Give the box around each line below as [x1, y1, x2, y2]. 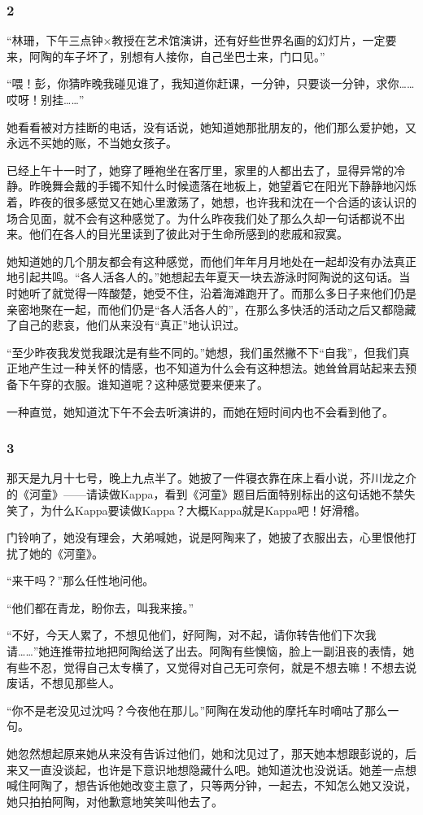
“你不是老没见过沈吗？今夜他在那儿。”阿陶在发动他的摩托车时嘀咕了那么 [7, 701, 388, 718]
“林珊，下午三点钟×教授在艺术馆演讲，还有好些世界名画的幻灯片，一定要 [7, 32, 397, 49]
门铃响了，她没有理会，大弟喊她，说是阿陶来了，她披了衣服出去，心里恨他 [7, 529, 405, 546]
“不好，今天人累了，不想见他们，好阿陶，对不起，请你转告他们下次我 [7, 626, 377, 643]
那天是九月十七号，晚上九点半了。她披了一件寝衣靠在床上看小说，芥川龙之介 [7, 469, 416, 486]
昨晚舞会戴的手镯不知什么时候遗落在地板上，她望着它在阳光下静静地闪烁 [28, 177, 416, 194]
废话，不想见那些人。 [7, 674, 120, 691]
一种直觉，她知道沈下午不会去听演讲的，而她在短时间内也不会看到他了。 [7, 403, 394, 420]
